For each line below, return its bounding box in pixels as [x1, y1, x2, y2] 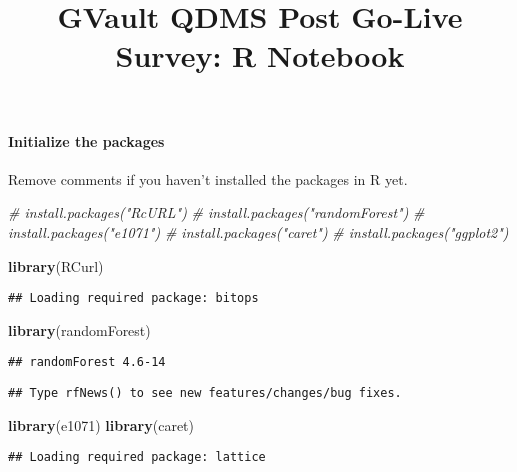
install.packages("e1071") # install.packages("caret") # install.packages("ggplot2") [8, 221, 509, 242]
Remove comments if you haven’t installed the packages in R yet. [8, 168, 408, 189]
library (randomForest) [8, 319, 151, 340]
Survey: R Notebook [115, 35, 405, 76]
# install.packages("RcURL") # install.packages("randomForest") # [8, 202, 425, 223]
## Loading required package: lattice [8, 450, 266, 465]
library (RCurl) [8, 255, 104, 276]
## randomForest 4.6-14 [8, 355, 166, 370]
